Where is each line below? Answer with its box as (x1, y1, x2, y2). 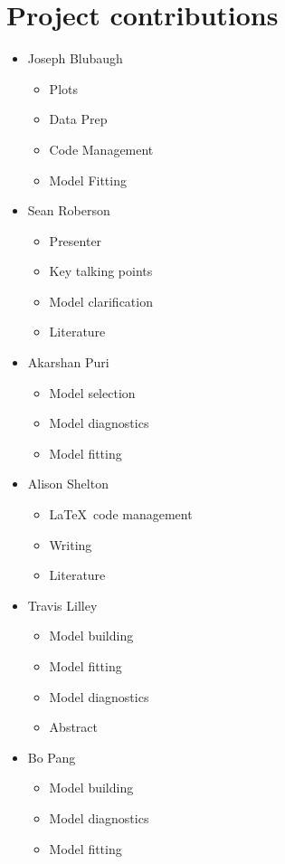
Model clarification (49, 291, 153, 310)
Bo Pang (27, 747, 76, 766)
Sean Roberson (27, 201, 110, 220)
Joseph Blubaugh (27, 49, 123, 68)
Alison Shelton (27, 474, 109, 493)
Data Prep (49, 109, 108, 128)
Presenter (49, 231, 102, 250)
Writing (49, 535, 92, 554)
